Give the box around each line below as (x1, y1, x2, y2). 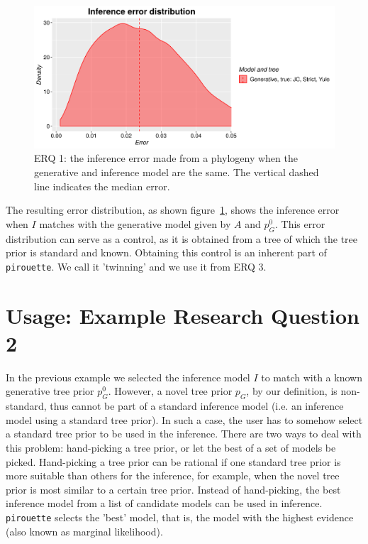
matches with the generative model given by (39, 216, 231, 231)
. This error (274, 216, 325, 231)
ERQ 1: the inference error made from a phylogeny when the (34, 151, 298, 165)
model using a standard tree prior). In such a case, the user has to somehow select (6, 412, 363, 427)
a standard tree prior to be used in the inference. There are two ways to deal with (6, 426, 362, 441)
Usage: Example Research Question (6, 300, 359, 330)
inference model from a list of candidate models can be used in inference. (6, 496, 323, 511)
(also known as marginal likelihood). (6, 523, 163, 538)
